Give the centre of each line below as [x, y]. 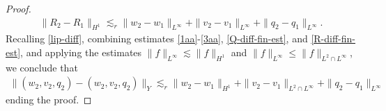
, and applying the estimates [81, 52]
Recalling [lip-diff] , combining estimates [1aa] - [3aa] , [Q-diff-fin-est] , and [157, 39]
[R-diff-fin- [333, 39]
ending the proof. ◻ [49, 100]
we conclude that [42, 67]
